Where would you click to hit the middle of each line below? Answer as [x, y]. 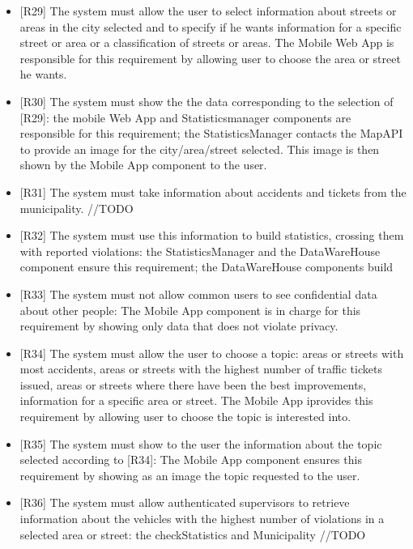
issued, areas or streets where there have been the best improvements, [193, 384]
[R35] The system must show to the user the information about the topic [201, 443]
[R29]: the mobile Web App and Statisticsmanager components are [185, 117]
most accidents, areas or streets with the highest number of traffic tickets [201, 369]
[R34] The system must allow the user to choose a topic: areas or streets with [212, 353]
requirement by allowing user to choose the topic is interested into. [185, 417]
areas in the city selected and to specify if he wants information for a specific [211, 26]
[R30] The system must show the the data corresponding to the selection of [206, 101]
